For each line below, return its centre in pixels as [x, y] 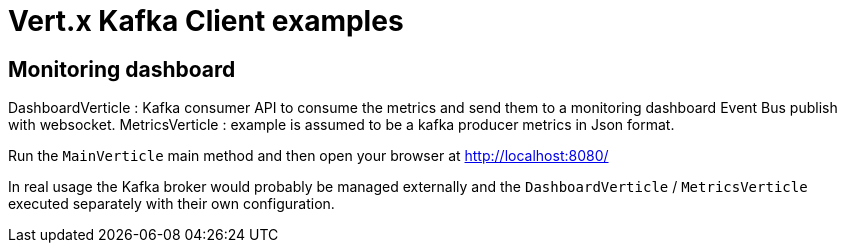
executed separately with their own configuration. [171, 204]
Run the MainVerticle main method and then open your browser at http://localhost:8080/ [308, 156]
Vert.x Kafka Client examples [206, 21]
